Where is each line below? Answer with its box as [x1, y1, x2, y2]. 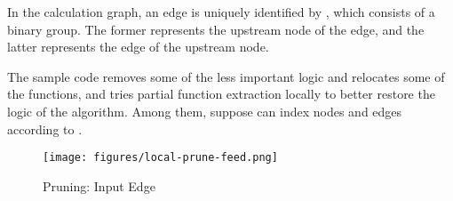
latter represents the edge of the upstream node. [7, 37, 269, 56]
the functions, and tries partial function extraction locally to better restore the [7, 84, 435, 103]
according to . [7, 119, 83, 138]
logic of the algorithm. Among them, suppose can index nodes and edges [7, 101, 402, 120]
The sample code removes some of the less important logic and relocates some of [7, 67, 445, 85]
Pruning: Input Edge [43, 176, 155, 195]
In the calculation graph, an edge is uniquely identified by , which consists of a [7, 3, 435, 20]
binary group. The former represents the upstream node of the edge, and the [7, 20, 425, 38]
